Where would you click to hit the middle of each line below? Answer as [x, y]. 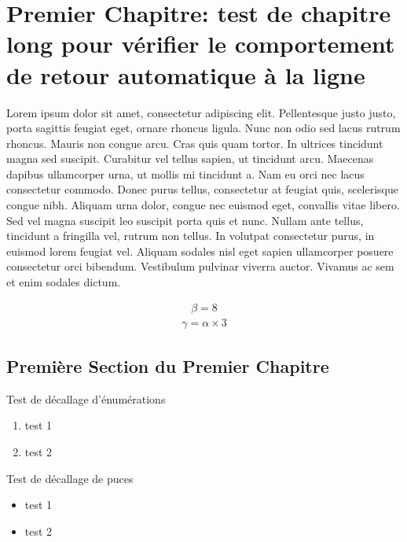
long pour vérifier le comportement [201, 44]
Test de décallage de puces [70, 478]
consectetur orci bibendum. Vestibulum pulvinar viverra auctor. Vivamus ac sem [200, 266]
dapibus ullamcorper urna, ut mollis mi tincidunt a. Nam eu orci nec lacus [185, 173]
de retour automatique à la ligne [186, 74]
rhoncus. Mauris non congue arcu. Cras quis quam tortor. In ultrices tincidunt [195, 143]
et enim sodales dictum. [64, 282]
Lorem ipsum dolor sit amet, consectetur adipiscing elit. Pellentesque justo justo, [201, 112]
